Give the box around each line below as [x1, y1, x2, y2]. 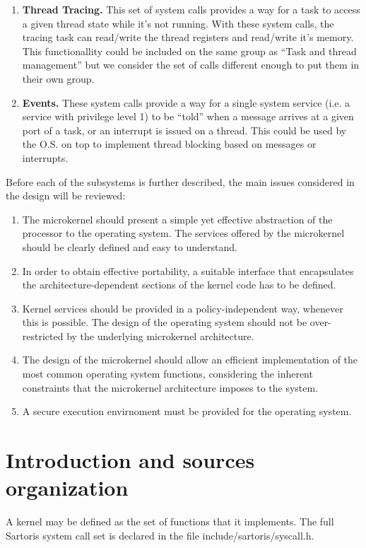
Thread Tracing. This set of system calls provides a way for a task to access [22, 2, 360, 16]
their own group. [22, 71, 95, 86]
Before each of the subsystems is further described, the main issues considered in [6, 174, 355, 189]
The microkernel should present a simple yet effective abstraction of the [22, 211, 333, 226]
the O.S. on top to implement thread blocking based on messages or [22, 136, 317, 151]
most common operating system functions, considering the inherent [22, 366, 313, 381]
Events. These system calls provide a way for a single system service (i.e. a [22, 95, 350, 110]
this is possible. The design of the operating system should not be [22, 315, 307, 330]
